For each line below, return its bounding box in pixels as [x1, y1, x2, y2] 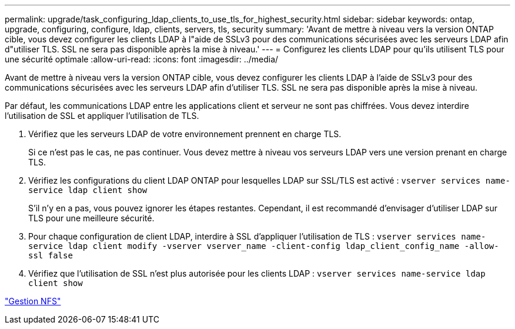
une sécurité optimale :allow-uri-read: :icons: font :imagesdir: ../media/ [5, 54, 279, 64]
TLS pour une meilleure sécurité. [28, 213, 155, 223]
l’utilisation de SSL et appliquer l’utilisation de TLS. [5, 111, 199, 121]
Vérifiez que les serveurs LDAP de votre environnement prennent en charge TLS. [28, 129, 342, 139]
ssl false [28, 251, 73, 260]
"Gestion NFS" [5, 296, 61, 306]
